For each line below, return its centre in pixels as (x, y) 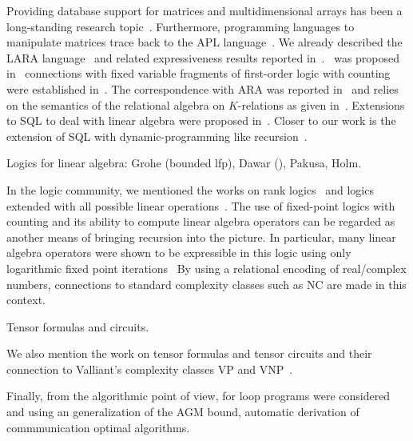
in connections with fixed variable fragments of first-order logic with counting (199, 73)
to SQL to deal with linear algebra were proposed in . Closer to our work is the (201, 120)
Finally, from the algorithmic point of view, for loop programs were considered (199, 396)
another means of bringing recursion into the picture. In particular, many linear (201, 237)
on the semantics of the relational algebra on (116, 104)
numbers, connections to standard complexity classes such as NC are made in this (206, 284)
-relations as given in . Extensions (321, 104)
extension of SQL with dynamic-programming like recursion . (157, 136)
